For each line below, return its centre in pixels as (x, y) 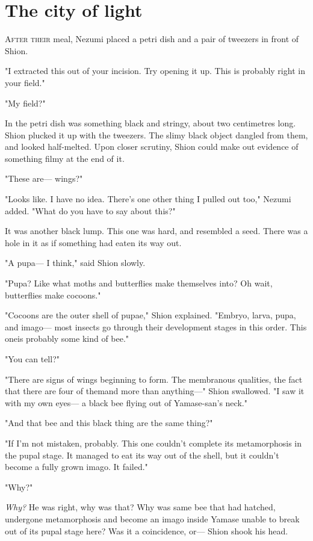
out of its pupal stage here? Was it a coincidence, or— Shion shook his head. (147, 530)
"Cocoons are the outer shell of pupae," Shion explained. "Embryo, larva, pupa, (150, 315)
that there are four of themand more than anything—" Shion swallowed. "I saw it (155, 391)
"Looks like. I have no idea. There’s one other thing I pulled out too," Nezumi (148, 199)
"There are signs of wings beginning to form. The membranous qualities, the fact (154, 379)
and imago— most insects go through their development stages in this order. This (156, 326)
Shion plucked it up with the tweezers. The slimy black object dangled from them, (156, 134)
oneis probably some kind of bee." (67, 339)
